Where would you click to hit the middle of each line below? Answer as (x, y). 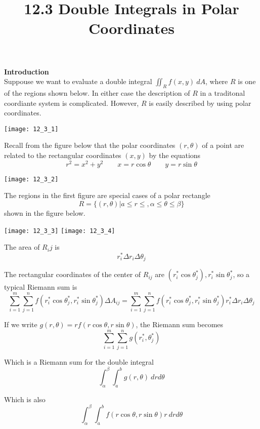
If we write (21, 324)
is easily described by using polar (200, 103)
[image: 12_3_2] (31, 179)
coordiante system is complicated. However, (72, 103)
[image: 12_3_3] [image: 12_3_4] (60, 231)
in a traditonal (223, 92)
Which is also (25, 399)
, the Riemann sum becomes (180, 324)
